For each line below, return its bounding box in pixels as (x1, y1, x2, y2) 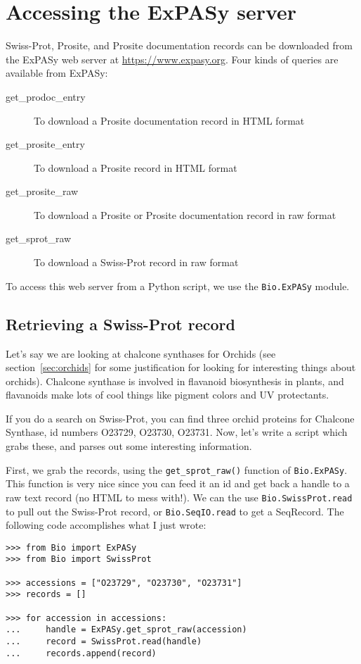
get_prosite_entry (6, 137, 85, 151)
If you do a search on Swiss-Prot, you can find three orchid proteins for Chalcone (6, 411, 355, 425)
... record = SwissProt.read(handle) (6, 637, 202, 647)
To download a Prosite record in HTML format (34, 160, 237, 175)
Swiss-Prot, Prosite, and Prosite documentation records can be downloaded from (6, 38, 353, 53)
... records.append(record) (6, 648, 157, 658)
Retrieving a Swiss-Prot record (6, 313, 235, 334)
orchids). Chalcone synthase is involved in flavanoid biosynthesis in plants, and (6, 373, 344, 388)
